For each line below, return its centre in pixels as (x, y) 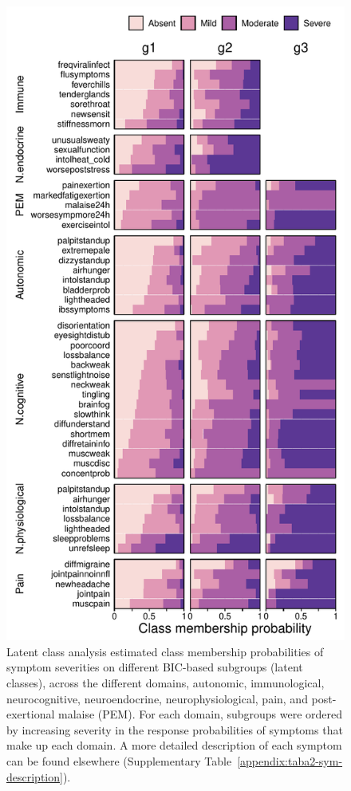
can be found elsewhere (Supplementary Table (119, 760)
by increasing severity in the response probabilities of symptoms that (175, 729)
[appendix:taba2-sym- (290, 760)
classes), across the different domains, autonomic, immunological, (166, 682)
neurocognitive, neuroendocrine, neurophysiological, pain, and (157, 698)
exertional (31, 714)
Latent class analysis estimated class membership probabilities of (165, 651)
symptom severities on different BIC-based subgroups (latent (155, 667)
